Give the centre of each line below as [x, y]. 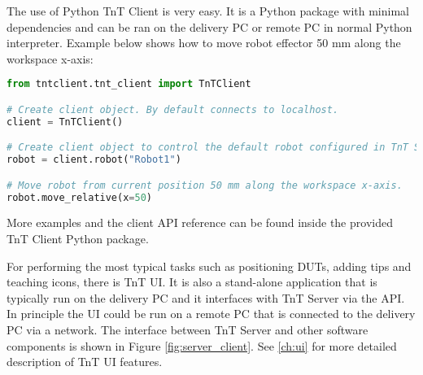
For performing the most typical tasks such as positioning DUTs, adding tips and [209, 266]
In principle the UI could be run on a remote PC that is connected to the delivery [211, 314]
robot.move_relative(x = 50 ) [80, 197]
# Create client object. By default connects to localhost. [173, 109]
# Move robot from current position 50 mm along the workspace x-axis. [205, 185]
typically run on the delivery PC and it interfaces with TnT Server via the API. [206, 297]
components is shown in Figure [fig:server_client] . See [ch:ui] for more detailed [202, 345]
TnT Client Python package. [78, 239]
